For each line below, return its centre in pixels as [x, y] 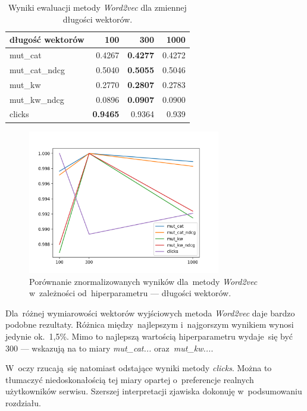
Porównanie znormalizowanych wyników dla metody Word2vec [143, 281]
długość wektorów [47, 40]
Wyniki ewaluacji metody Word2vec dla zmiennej [98, 7]
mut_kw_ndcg [37, 99]
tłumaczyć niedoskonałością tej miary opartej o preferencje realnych [130, 379]
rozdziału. [23, 402]
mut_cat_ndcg [37, 69]
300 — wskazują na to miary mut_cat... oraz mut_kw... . [109, 348]
